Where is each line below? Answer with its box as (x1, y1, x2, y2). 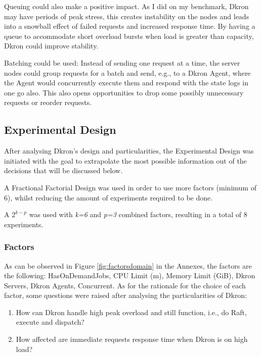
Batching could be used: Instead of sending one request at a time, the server (4, 57, 240, 68)
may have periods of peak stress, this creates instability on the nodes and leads (4, 11, 249, 21)
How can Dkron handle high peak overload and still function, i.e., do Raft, (16, 307, 247, 317)
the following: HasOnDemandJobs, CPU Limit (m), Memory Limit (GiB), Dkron (4, 270, 255, 281)
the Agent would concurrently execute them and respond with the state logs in (4, 77, 248, 88)
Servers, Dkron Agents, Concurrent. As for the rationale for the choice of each (4, 280, 246, 290)
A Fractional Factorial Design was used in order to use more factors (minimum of (4, 182, 256, 192)
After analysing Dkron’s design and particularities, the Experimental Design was (4, 145, 254, 156)
